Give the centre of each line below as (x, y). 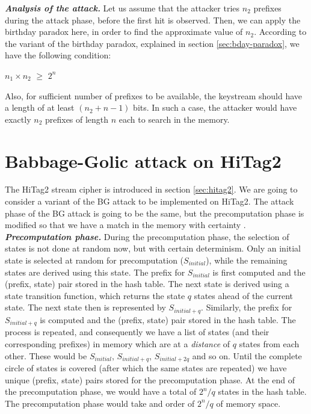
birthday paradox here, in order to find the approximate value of (124, 32)
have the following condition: (58, 55)
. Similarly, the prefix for (247, 307)
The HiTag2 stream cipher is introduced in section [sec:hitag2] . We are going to (151, 189)
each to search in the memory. (174, 119)
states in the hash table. (262, 391)
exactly (18, 119)
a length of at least (40, 107)
